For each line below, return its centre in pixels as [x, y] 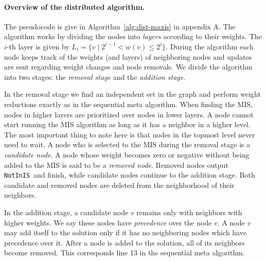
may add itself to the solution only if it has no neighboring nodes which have [125, 232]
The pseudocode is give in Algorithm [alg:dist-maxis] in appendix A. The [120, 26]
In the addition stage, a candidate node [66, 212]
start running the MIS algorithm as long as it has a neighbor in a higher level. [127, 124]
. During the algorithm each [210, 46]
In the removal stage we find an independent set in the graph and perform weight [132, 94]
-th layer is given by [38, 46]
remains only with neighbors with [189, 212]
